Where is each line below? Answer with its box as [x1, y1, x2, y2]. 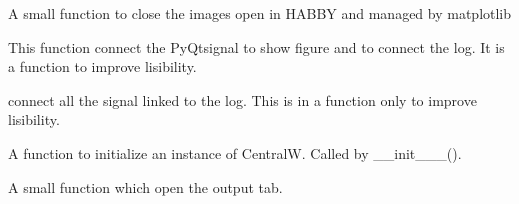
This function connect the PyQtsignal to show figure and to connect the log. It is [8, 36, 505, 57]
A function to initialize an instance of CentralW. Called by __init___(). [8, 142, 462, 163]
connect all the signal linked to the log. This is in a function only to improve [8, 89, 477, 110]
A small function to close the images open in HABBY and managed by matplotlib [8, 3, 512, 23]
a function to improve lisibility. [8, 56, 197, 77]
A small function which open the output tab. [8, 176, 283, 197]
